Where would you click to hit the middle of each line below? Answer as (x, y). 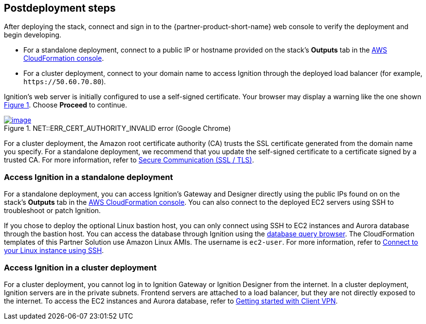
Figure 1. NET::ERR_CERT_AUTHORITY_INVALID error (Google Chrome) (118, 128)
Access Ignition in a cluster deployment (80, 267)
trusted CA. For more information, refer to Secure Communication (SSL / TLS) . (129, 160)
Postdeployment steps (60, 8)
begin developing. (33, 35)
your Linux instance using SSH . (54, 251)
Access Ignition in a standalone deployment (89, 177)
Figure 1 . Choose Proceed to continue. (65, 105)
